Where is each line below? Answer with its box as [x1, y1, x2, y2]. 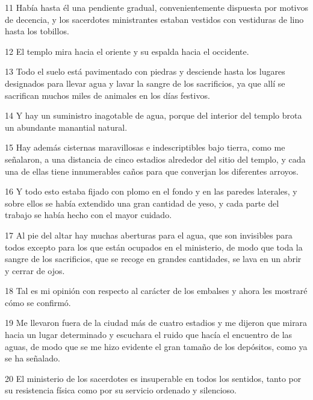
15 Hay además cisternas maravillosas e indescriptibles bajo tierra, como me [5, 141, 285, 154]
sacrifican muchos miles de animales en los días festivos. [5, 89, 210, 101]
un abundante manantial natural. [5, 120, 128, 133]
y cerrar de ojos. [5, 264, 65, 277]
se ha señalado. [5, 352, 60, 364]
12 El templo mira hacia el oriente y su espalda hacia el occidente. [5, 45, 249, 57]
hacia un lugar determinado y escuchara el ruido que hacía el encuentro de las [5, 328, 293, 341]
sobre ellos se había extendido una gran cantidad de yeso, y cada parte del [5, 196, 279, 209]
